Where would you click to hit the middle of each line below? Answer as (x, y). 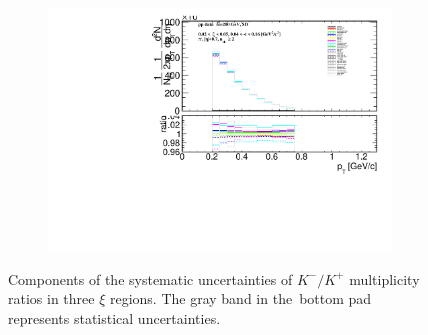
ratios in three (51, 298)
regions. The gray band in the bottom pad (240, 298)
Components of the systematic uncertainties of (150, 278)
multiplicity (384, 278)
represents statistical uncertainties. (114, 317)
